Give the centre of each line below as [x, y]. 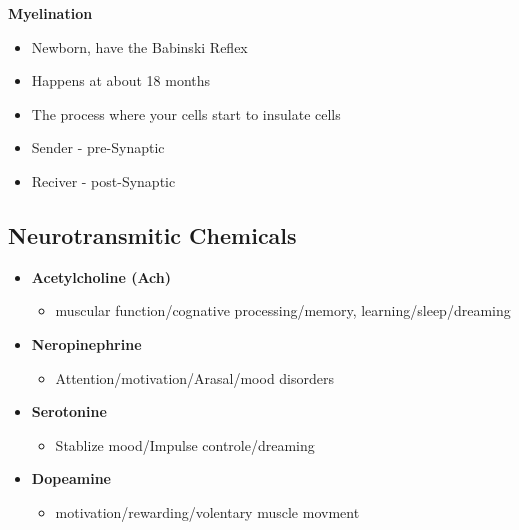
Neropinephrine [86, 343]
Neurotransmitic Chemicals [152, 234]
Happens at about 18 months [121, 80]
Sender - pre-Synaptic [98, 147]
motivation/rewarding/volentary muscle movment [207, 511]
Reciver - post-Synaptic [103, 180]
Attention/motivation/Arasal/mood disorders [195, 377]
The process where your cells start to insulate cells [186, 113]
